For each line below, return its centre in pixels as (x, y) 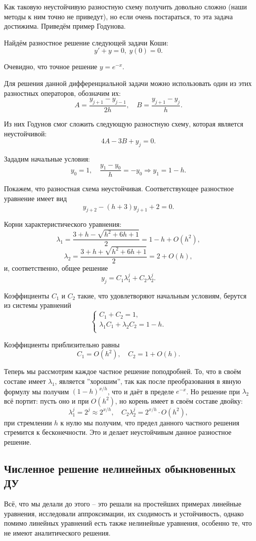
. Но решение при (213, 391)
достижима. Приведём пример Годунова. (65, 26)
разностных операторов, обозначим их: (63, 93)
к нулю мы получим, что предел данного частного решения (150, 422)
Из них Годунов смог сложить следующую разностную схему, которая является (124, 123)
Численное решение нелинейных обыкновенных (120, 468)
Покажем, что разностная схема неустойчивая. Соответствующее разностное (119, 188)
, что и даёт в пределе (141, 391)
